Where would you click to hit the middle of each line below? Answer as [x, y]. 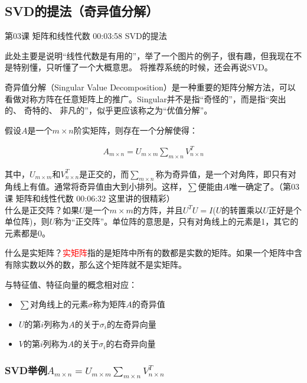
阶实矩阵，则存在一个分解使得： [135, 130]
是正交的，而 [104, 173]
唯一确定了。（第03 [264, 186]
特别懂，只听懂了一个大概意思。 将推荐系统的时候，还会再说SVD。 [143, 67]
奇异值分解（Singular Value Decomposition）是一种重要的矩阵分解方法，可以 [150, 87]
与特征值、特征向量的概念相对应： [71, 284]
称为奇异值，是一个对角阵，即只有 [222, 173]
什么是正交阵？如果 [42, 210]
